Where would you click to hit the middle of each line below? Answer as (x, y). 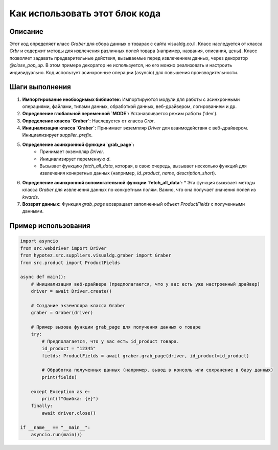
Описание (26, 31)
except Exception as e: (61, 391)
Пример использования (50, 226)
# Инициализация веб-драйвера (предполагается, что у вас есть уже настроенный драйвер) (145, 284)
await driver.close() (69, 413)
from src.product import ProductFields (70, 263)
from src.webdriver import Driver (63, 248)
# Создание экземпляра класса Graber (78, 305)
